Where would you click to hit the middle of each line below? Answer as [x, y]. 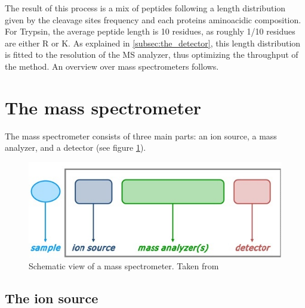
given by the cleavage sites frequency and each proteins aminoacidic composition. [153, 19]
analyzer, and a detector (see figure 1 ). [76, 147]
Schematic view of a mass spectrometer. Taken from [124, 266]
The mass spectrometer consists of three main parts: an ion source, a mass [141, 136]
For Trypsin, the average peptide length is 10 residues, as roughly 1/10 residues [150, 31]
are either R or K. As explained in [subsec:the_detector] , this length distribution [153, 43]
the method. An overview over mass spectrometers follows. [112, 66]
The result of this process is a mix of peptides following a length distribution [145, 8]
